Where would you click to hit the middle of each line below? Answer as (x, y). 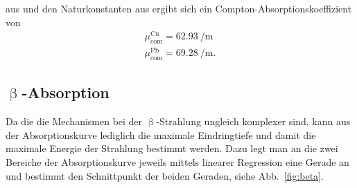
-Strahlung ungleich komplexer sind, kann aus (253, 121)
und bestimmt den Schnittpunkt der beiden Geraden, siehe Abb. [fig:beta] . (165, 175)
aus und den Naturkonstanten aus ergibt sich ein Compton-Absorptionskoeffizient (179, 8)
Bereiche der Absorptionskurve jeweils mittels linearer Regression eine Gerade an (177, 161)
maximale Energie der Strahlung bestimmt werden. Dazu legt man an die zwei (172, 148)
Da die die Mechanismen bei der (74, 121)
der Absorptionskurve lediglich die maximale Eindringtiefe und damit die (161, 134)
